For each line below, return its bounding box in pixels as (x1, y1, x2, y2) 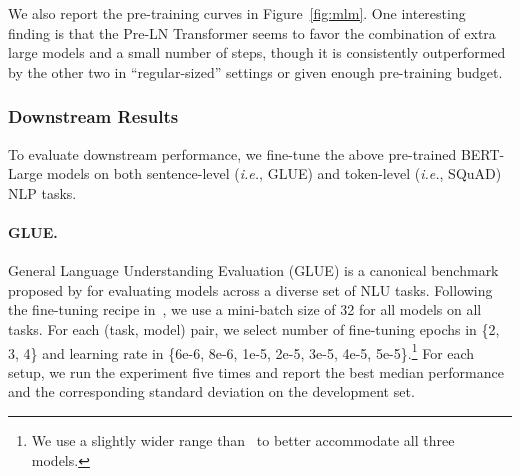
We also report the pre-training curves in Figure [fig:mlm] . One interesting (8, 3, 466, 23)
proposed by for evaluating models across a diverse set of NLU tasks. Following (8, 279, 493, 300)
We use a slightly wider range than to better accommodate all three (31, 429, 455, 450)
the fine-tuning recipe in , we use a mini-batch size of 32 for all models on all (8, 299, 482, 320)
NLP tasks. (8, 182, 77, 203)
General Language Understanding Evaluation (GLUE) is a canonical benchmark (8, 260, 499, 281)
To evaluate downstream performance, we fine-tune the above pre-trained (8, 143, 457, 164)
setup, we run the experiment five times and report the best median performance (8, 361, 504, 382)
